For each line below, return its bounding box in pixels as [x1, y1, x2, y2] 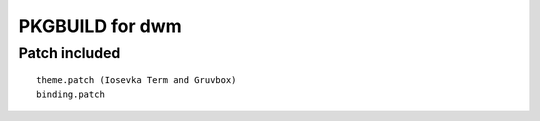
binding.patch [36, 88, 105, 100]
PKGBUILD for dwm [18, 15, 182, 37]
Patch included [18, 44, 121, 62]
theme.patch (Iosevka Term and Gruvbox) [36, 75, 237, 86]
